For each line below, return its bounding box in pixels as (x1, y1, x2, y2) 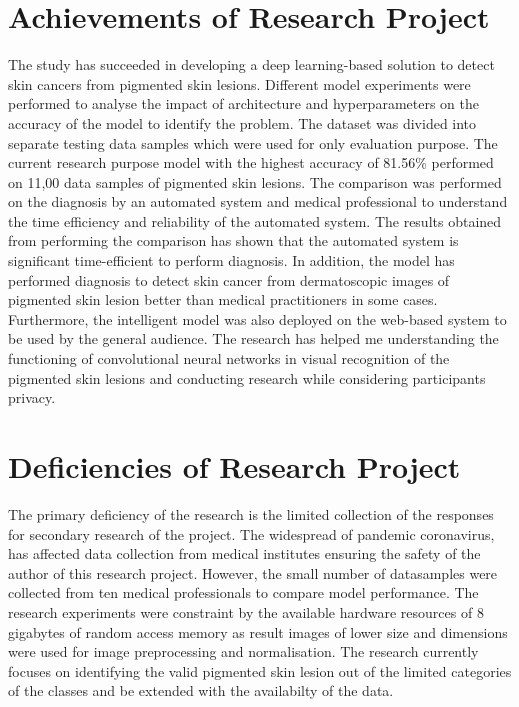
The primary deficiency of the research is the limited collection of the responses (8, 503, 494, 524)
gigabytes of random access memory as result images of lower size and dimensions (8, 621, 508, 642)
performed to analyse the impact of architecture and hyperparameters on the (8, 93, 479, 114)
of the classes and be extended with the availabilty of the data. (8, 680, 394, 701)
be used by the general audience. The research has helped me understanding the (8, 328, 499, 349)
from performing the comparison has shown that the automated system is (8, 230, 459, 251)
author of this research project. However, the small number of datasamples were (8, 562, 498, 583)
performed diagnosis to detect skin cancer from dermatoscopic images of (8, 269, 450, 290)
